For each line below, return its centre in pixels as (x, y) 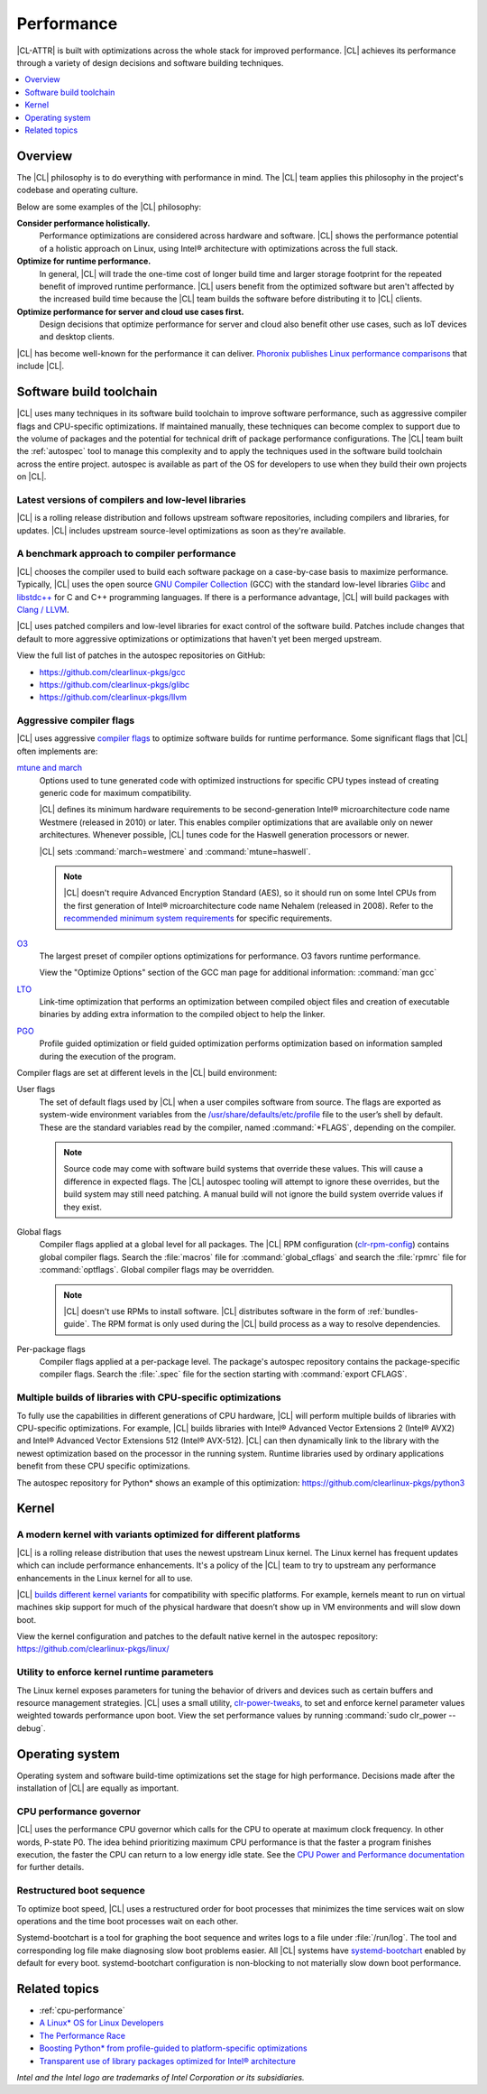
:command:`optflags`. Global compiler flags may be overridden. (157, 1270)
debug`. (31, 1728)
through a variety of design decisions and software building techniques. (150, 62)
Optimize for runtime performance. (84, 261)
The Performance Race (83, 2035)
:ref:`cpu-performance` (82, 2010)
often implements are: (57, 751)
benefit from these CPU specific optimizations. (104, 1466)
